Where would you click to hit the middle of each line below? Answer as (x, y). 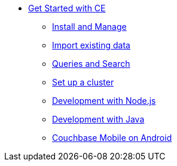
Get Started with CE (67, 8)
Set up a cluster (83, 82)
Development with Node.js (104, 101)
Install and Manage (89, 27)
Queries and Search (91, 64)
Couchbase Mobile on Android (112, 138)
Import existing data (91, 45)
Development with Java (98, 119)
